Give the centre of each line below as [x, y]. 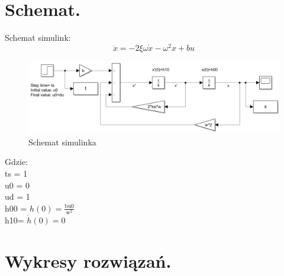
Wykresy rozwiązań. [88, 260]
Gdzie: [16, 162]
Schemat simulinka [62, 142]
